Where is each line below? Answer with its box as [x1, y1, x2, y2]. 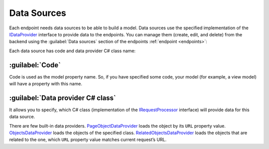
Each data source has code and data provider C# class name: [9, 48, 136, 54]
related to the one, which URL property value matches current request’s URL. [9, 137, 167, 143]
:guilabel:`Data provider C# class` [9, 93, 117, 102]
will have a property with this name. [9, 81, 82, 87]
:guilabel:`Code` [9, 61, 61, 69]
